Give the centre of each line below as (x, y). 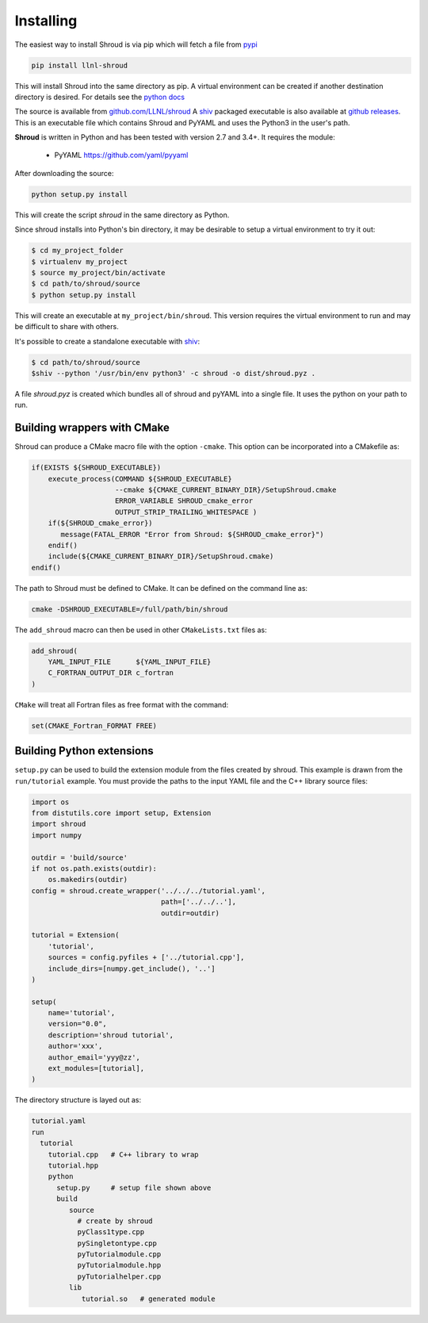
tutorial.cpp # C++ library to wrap (123, 1154)
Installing (46, 21)
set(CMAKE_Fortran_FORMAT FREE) (94, 725)
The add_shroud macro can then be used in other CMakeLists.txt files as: (141, 630)
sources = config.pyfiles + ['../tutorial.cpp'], (146, 957)
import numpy (57, 835)
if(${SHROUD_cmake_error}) (101, 523)
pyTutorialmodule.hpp (119, 1265)
